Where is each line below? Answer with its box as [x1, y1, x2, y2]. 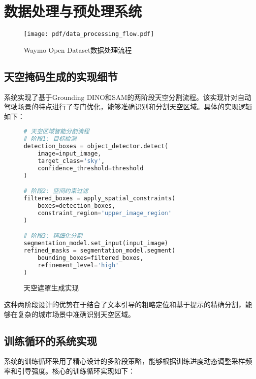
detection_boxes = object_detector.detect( [24, 143, 168, 150]
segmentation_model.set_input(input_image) [24, 240, 168, 247]
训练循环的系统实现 [4, 333, 97, 348]
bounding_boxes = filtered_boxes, [37, 254, 144, 261]
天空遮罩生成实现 [24, 283, 79, 293]
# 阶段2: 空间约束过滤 [24, 188, 88, 195]
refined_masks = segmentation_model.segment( [24, 247, 175, 254]
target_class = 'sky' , [37, 157, 105, 164]
